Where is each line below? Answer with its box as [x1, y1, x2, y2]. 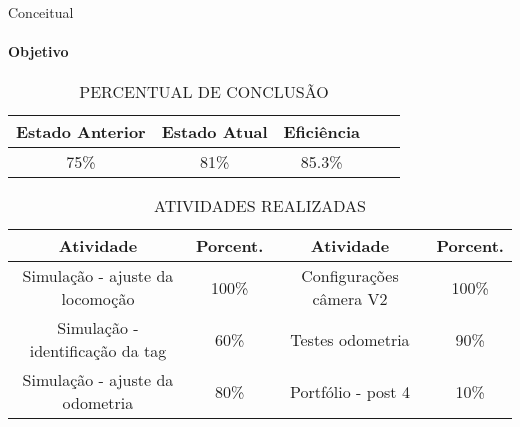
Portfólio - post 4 [290, 379, 410, 403]
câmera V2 [312, 287, 388, 311]
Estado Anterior [16, 120, 146, 144]
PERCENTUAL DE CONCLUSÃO [79, 80, 329, 104]
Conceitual [8, 2, 74, 22]
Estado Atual [161, 120, 268, 144]
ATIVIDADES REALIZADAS [154, 194, 366, 218]
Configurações [301, 264, 399, 288]
